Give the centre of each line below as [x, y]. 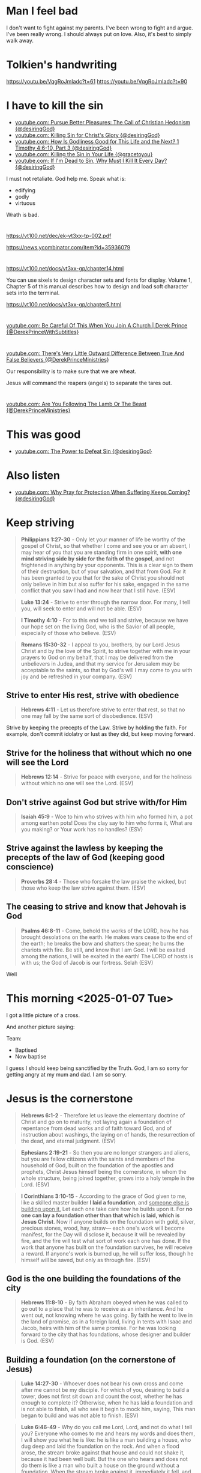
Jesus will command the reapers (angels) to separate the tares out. [89, 383]
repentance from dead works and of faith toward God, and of [96, 1128]
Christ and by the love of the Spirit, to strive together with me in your [106, 651]
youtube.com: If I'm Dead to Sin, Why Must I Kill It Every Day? [91, 160]
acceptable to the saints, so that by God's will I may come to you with [106, 670]
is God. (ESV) [37, 1341]
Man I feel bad [42, 11]
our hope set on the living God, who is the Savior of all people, [98, 627]
